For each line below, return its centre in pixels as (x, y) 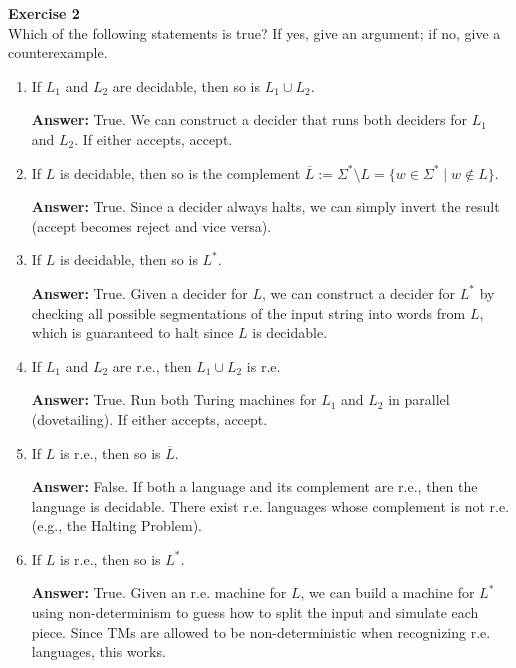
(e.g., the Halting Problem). (116, 525)
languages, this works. (98, 651)
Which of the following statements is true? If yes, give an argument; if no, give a (254, 32)
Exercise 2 (44, 13)
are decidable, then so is (186, 85)
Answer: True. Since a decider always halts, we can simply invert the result (265, 206)
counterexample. (58, 52)
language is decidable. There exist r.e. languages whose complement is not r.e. (270, 505)
